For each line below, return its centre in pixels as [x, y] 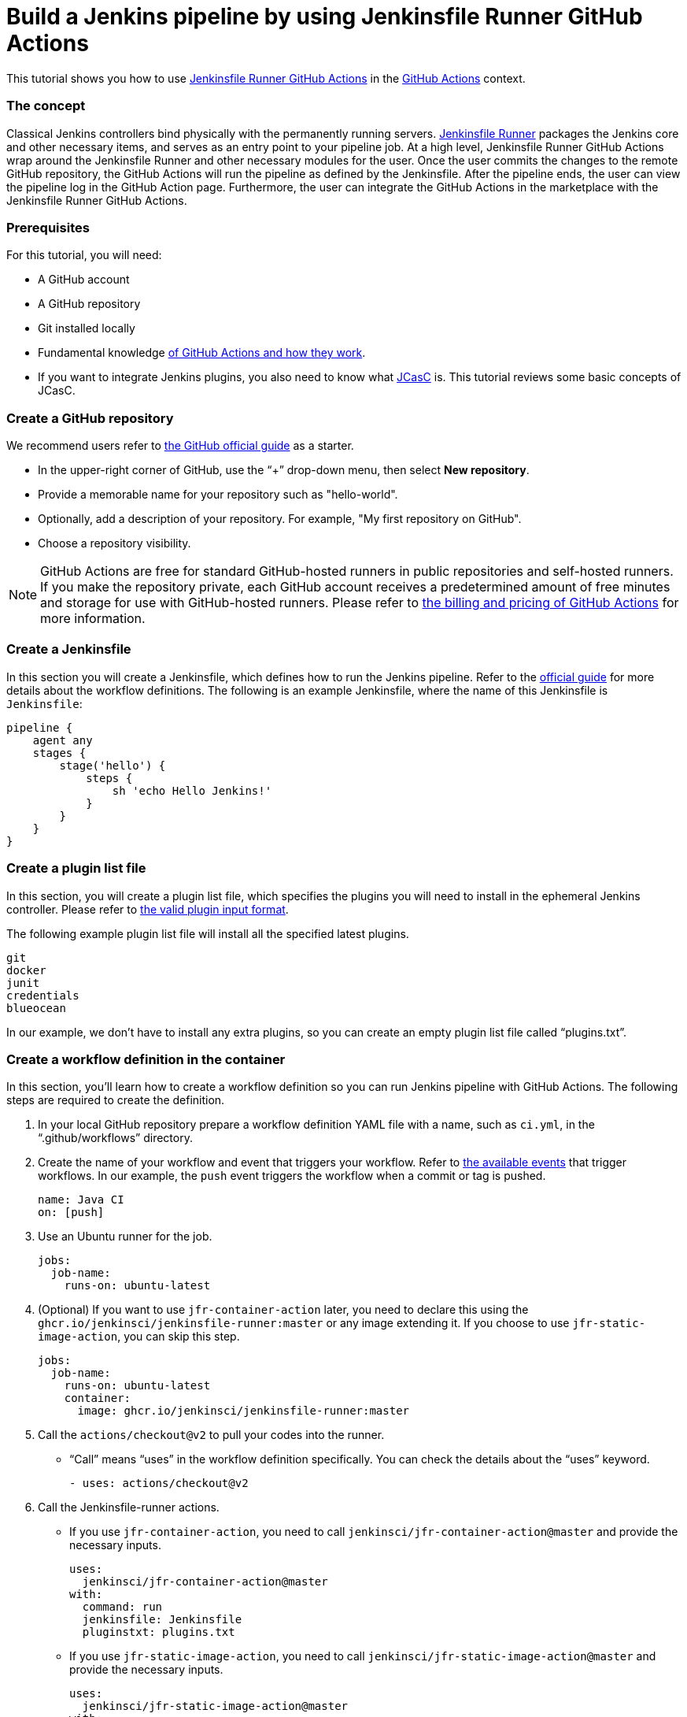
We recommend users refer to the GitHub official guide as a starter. [180, 445]
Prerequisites [48, 227]
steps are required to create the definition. [116, 1100]
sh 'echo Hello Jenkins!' [192, 790]
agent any [63, 740]
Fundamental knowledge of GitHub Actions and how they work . [202, 353]
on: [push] [71, 1213]
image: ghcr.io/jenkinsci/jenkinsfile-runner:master [244, 1411]
